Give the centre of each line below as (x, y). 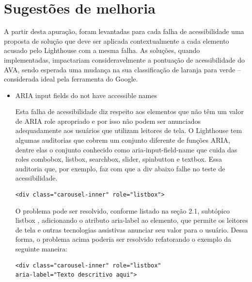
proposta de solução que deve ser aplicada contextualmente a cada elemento (117, 41)
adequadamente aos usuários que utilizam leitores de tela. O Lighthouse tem (129, 130)
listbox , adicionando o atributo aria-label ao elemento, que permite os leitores (132, 220)
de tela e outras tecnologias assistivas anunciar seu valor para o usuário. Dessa (132, 229)
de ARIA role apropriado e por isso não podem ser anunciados (108, 121)
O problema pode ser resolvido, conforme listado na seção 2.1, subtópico (123, 210)
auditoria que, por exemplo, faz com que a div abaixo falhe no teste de (120, 168)
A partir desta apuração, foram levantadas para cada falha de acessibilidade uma (124, 31)
